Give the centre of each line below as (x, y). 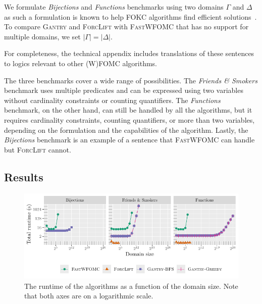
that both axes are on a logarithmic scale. (89, 296)
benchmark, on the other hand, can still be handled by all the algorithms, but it (128, 110)
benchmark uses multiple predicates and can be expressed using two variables (124, 90)
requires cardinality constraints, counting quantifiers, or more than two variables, (129, 119)
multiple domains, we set (42, 36)
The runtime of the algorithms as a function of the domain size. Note (131, 286)
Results (24, 176)
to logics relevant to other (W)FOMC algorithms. (81, 63)
